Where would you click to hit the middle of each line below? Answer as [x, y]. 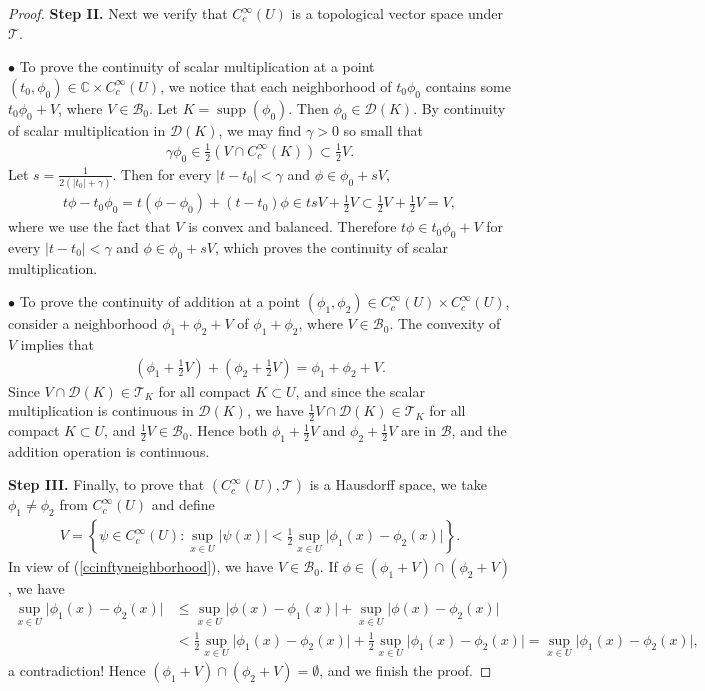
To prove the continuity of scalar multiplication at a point [197, 66]
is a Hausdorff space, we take [398, 484]
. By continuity [459, 107]
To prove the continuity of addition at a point [160, 301]
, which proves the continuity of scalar [331, 246]
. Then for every [162, 173]
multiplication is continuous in [101, 410]
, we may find [260, 129]
